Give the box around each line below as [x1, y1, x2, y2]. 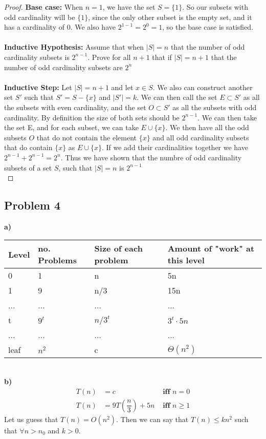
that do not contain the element [36, 132, 137, 142]
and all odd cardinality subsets [152, 132, 249, 142]
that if [152, 51, 172, 62]
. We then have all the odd [165, 122, 249, 133]
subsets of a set [4, 162, 52, 173]
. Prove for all [87, 51, 131, 62]
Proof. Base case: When [4, 2, 83, 12]
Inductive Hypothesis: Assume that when [4, 41, 144, 52]
